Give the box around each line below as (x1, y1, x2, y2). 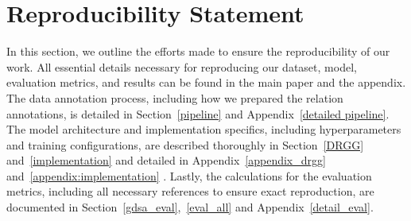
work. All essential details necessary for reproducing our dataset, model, (6, 58, 357, 75)
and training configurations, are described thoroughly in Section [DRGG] (6, 136, 364, 153)
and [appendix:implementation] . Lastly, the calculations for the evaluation (6, 167, 372, 184)
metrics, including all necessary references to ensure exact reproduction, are (6, 183, 374, 200)
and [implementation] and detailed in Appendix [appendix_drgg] (6, 152, 326, 169)
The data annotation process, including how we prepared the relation (6, 89, 343, 106)
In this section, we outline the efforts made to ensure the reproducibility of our (6, 43, 390, 60)
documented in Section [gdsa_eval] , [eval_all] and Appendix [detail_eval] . (6, 199, 374, 215)
